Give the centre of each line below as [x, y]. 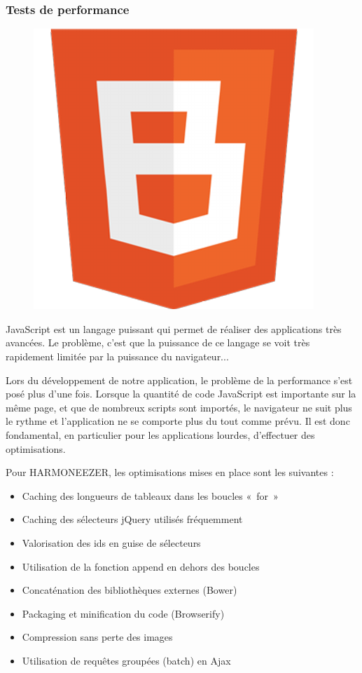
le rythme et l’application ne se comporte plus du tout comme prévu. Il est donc [178, 421]
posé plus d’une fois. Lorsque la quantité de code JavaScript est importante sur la [181, 394]
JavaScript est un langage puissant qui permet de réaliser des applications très [174, 328]
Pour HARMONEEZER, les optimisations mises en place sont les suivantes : [170, 472]
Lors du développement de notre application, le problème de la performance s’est [179, 380]
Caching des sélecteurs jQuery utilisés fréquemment [132, 519]
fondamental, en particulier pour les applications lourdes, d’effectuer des [160, 434]
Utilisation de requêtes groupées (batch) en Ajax [126, 660]
